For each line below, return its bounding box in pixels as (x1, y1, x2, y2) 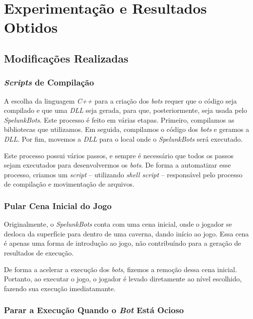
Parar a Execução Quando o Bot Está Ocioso (4, 304, 184, 316)
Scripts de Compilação (4, 76, 94, 88)
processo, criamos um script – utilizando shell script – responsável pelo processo (4, 169, 243, 179)
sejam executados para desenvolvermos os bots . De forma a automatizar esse (4, 160, 231, 170)
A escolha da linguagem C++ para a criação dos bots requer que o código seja (4, 95, 237, 106)
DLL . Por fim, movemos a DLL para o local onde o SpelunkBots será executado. (4, 133, 243, 144)
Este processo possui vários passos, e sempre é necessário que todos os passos (4, 150, 234, 160)
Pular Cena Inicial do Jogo (4, 199, 112, 212)
